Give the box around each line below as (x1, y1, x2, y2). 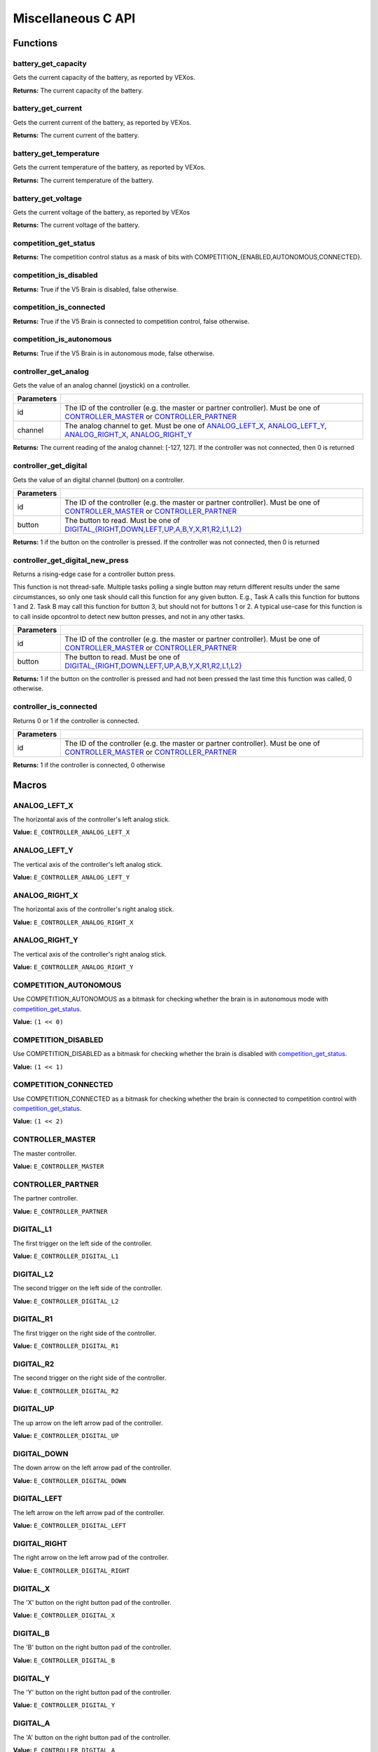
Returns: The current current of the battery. (13, 131, 140, 139)
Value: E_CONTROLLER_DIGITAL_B (13, 1656, 115, 1664)
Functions (13, 37, 58, 49)
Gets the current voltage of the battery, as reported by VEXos (13, 207, 190, 217)
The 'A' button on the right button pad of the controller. (13, 1733, 171, 1741)
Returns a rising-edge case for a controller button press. (13, 570, 176, 578)
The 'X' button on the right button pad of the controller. (13, 1598, 171, 1606)
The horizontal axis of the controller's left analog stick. (13, 815, 171, 823)
